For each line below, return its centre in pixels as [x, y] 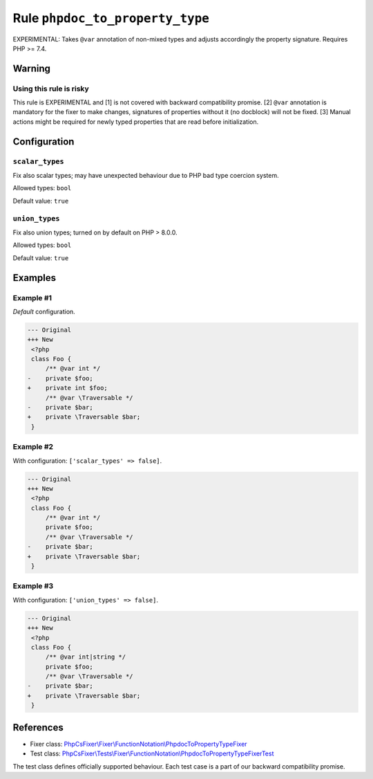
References [38, 727]
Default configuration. [44, 311]
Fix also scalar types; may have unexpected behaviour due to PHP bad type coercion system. [146, 176]
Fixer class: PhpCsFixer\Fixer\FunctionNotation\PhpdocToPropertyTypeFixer [139, 744]
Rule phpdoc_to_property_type [111, 18]
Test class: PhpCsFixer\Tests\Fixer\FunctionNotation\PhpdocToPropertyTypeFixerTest [152, 753]
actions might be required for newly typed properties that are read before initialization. [136, 122]
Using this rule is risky [51, 89]
